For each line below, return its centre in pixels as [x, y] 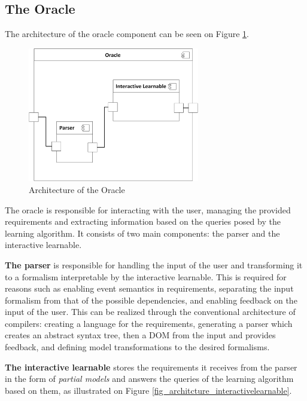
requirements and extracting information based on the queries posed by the [143, 221]
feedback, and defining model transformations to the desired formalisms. [137, 347]
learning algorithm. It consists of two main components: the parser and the [142, 233]
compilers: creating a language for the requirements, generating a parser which [149, 323]
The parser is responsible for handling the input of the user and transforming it [154, 264]
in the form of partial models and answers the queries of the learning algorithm [149, 379]
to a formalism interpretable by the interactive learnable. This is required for [146, 276]
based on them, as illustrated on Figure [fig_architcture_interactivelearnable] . [148, 390]
